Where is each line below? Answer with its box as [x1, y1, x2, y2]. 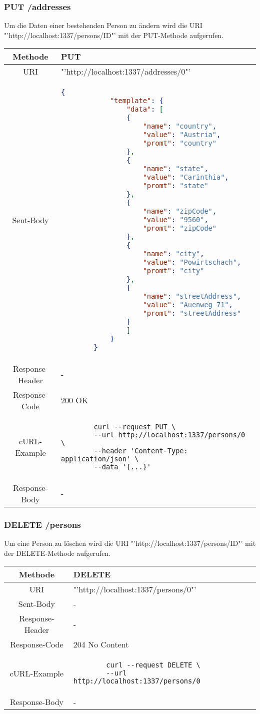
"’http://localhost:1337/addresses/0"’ [60, 66, 190, 78]
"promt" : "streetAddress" [142, 309, 241, 317]
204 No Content [73, 638, 129, 650]
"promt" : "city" [142, 267, 204, 275]
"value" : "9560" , [142, 216, 208, 224]
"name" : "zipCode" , [142, 207, 216, 216]
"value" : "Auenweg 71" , [142, 301, 233, 309]
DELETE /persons [4, 518, 81, 530]
